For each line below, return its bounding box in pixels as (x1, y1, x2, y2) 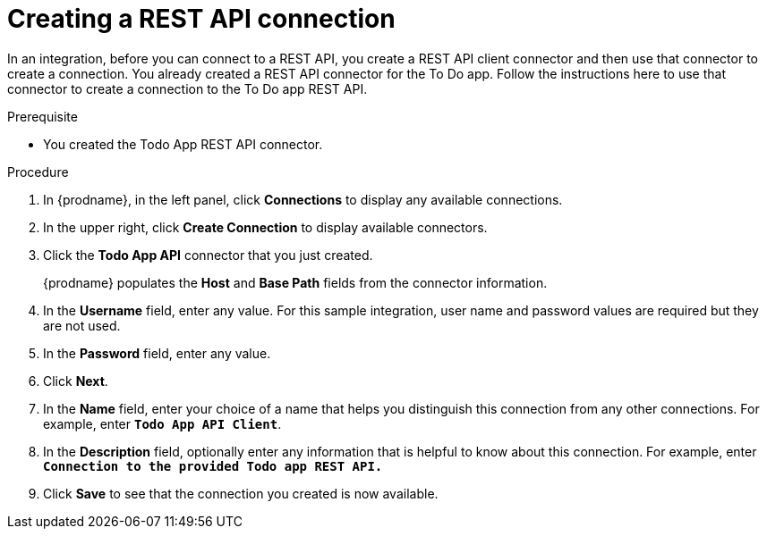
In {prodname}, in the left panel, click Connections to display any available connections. (43, 191, 563, 207)
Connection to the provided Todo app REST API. (43, 458, 383, 473)
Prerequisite (7, 108, 78, 124)
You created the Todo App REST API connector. (43, 136, 323, 152)
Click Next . (43, 373, 108, 389)
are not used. (43, 317, 121, 333)
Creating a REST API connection (7, 4, 396, 34)
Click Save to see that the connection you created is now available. (43, 485, 439, 501)
